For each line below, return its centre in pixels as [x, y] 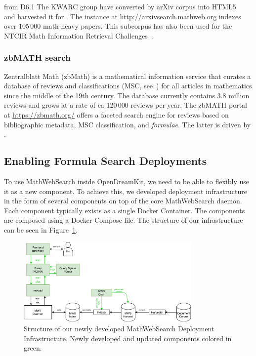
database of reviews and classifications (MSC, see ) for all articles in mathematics [128, 86]
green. [33, 348]
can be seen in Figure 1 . [41, 229]
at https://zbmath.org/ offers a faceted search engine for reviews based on [116, 114]
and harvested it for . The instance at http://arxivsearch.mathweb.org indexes [123, 16]
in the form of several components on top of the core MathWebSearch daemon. [123, 201]
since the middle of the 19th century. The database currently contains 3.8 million [127, 95]
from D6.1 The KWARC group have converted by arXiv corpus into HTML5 [120, 6]
